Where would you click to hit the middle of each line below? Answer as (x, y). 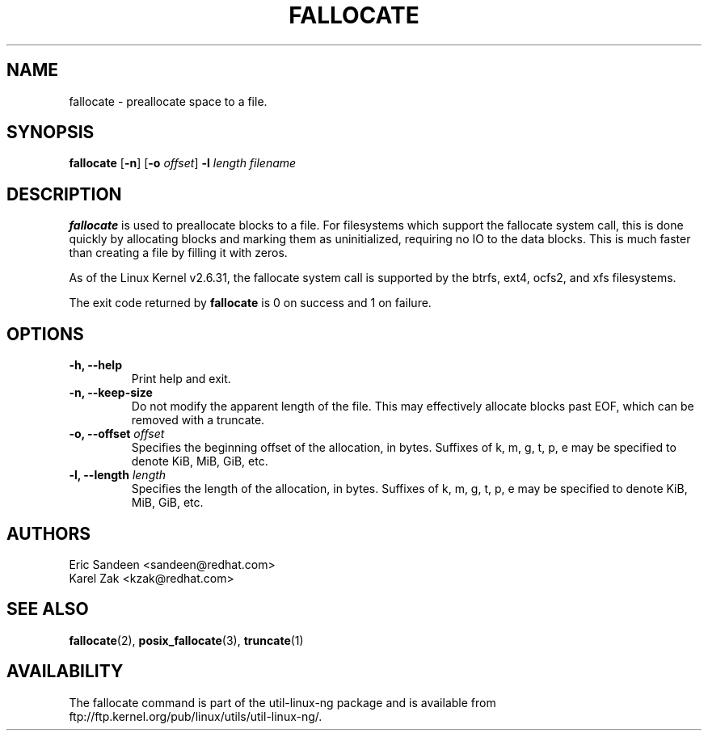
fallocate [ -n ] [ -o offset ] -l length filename (183, 163)
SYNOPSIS (51, 133)
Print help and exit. (181, 379)
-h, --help (95, 365)
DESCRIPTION (64, 194)
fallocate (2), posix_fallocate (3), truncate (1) (186, 640)
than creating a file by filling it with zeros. (178, 253)
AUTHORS (49, 533)
